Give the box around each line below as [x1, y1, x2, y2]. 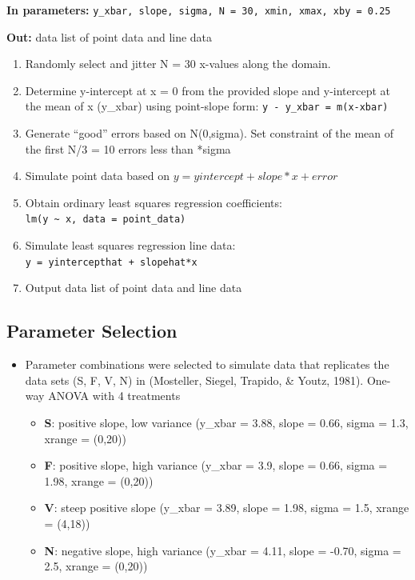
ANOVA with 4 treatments [48, 387, 181, 404]
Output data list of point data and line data [25, 279, 242, 296]
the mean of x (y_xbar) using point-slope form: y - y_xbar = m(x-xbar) [25, 98, 389, 114]
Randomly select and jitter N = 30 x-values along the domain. [25, 55, 331, 72]
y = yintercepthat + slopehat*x [25, 256, 198, 268]
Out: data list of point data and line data [6, 28, 213, 45]
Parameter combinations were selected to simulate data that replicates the [25, 356, 389, 373]
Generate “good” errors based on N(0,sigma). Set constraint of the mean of [25, 125, 394, 142]
